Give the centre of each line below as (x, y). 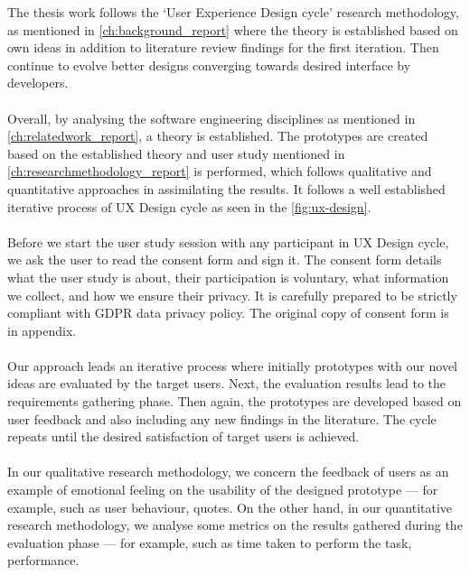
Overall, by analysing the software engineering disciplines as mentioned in (211, 118)
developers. (38, 83)
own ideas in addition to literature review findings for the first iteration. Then (223, 47)
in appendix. (42, 330)
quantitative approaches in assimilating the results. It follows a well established (226, 188)
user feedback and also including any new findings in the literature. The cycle (222, 418)
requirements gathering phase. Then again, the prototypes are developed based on (235, 401)
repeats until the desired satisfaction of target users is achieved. (183, 436)
